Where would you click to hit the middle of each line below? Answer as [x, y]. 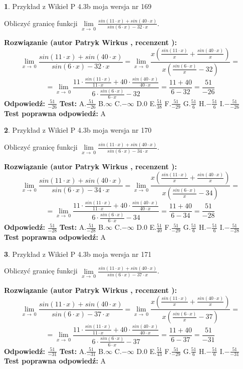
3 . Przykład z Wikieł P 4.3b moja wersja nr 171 [78, 254]
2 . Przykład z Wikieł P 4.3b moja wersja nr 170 [78, 130]
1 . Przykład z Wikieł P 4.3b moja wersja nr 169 [78, 6]
